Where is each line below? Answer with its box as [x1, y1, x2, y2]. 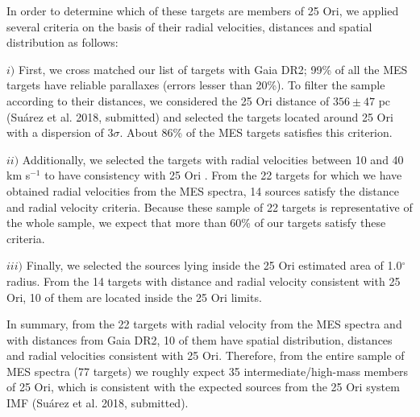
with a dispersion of [6, 124, 104, 141]
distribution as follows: [6, 34, 119, 51]
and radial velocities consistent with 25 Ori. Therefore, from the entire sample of [6, 347, 405, 364]
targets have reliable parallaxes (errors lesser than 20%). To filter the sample [6, 76, 385, 93]
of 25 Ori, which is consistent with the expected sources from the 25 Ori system [6, 378, 400, 395]
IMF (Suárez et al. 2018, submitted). [6, 394, 189, 411]
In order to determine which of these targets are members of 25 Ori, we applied [6, 2, 399, 19]
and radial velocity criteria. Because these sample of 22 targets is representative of [6, 198, 413, 215]
